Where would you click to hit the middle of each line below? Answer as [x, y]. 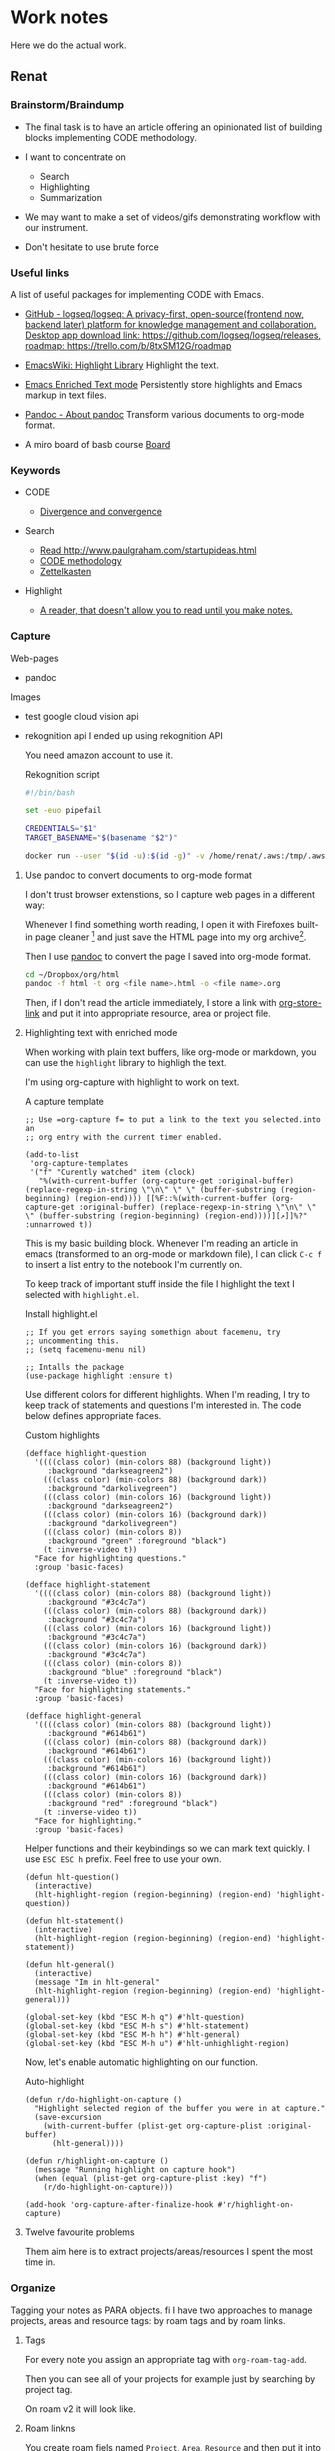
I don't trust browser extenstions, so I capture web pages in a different [169, 894]
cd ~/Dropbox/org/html [72, 974]
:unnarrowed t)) [58, 1225]
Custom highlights [62, 1435]
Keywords [35, 470]
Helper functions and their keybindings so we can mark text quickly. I [167, 1848]
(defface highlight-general [83, 1716]
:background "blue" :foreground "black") [135, 1672]
